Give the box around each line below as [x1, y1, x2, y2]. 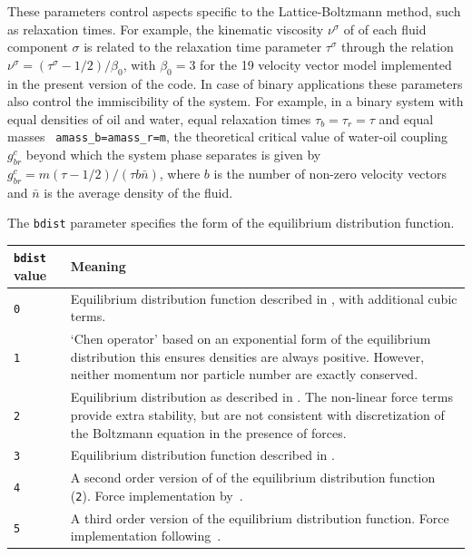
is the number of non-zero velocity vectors [213, 163, 447, 182]
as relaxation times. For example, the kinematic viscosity [7, 19, 324, 38]
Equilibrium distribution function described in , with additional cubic [70, 288, 457, 307]
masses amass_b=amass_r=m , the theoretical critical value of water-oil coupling [7, 127, 448, 146]
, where [159, 163, 201, 182]
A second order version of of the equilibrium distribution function [70, 468, 436, 487]
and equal [379, 109, 434, 128]
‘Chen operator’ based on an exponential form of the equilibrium [70, 329, 431, 348]
